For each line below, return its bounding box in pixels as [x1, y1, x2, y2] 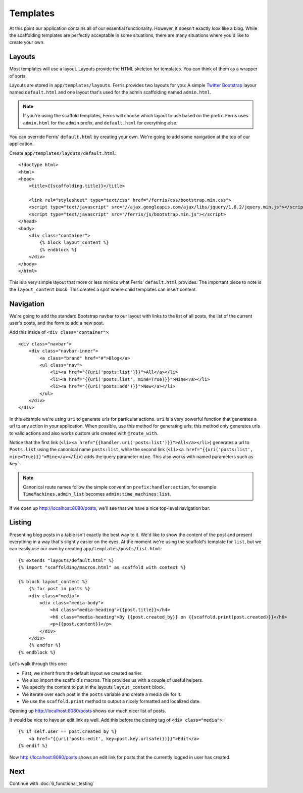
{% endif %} [18, 743, 48, 748]
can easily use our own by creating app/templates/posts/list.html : [9, 546, 162, 552]
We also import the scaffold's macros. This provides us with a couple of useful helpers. [22, 677, 204, 683]
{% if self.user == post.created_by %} [18, 729, 117, 734]
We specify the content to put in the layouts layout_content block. [22, 684, 165, 690]
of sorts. [9, 73, 27, 79]
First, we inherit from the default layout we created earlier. [22, 670, 143, 676]
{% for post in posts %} [28, 586, 90, 592]
